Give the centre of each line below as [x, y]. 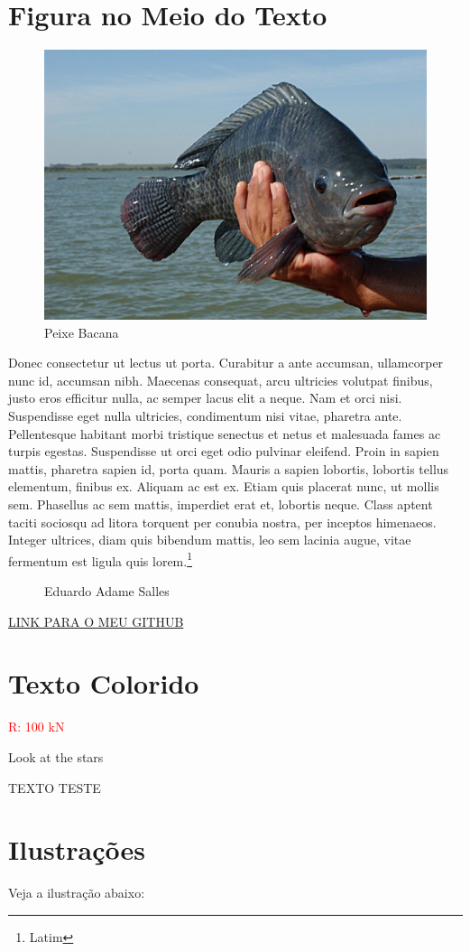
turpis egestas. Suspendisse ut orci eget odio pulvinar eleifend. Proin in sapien [224, 451]
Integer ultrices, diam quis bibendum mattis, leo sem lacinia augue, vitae [210, 540]
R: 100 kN [37, 727]
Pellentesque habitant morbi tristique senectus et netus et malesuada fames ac [225, 433]
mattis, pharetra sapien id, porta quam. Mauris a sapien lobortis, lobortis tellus [229, 468]
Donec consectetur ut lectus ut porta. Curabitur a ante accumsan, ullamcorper [226, 363]
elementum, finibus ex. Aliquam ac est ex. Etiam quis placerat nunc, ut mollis [224, 486]
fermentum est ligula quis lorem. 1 [101, 559]
